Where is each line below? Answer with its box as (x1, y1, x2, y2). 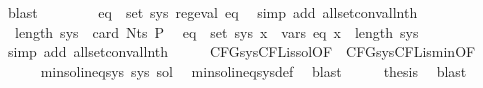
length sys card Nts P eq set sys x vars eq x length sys (14, 21, 419, 42)
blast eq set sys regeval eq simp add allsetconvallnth (7, 2, 418, 22)
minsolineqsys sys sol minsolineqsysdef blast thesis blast (40, 60, 467, 81)
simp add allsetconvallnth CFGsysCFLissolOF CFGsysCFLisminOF (7, 41, 476, 62)
